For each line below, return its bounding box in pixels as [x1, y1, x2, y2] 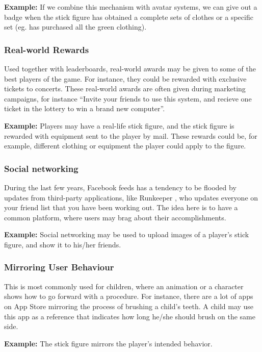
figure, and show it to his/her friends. [4, 239, 121, 249]
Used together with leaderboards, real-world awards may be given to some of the [4, 63, 256, 73]
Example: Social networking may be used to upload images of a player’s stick [4, 229, 249, 240]
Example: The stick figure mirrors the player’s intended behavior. [4, 338, 213, 348]
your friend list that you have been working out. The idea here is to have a [4, 202, 238, 213]
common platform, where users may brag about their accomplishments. [4, 212, 226, 222]
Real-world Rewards [4, 43, 89, 56]
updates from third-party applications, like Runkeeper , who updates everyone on [4, 192, 258, 203]
